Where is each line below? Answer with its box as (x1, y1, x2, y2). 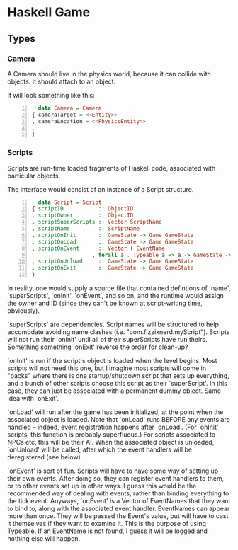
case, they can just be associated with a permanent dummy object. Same (7, 386, 222, 395)
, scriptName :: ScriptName (31, 225, 140, 232)
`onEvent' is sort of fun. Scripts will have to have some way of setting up (7, 466, 219, 475)
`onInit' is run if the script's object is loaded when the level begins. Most (7, 357, 217, 365)
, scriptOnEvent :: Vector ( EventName (31, 245, 165, 252)
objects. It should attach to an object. (7, 77, 116, 86)
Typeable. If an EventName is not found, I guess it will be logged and (7, 527, 208, 535)
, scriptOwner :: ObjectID (31, 212, 134, 219)
